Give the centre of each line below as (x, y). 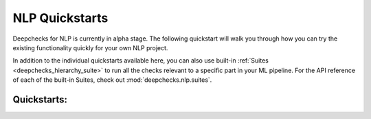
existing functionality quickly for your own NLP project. (90, 47)
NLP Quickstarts (60, 18)
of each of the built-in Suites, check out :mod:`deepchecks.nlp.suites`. (112, 80)
